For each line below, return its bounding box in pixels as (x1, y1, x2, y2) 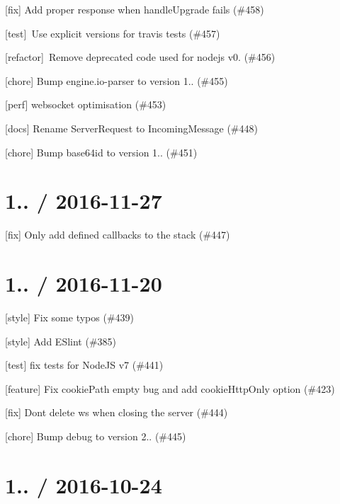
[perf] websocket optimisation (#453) (5, 97, 166, 112)
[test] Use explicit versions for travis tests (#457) (5, 25, 220, 40)
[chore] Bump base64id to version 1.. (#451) (5, 144, 198, 159)
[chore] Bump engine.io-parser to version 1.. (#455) (5, 73, 228, 88)
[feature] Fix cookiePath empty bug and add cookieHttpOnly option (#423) (5, 381, 335, 396)
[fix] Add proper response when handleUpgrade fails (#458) (5, 2, 264, 16)
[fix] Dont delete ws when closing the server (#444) (5, 405, 228, 420)
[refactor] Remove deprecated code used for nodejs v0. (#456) (5, 50, 276, 64)
